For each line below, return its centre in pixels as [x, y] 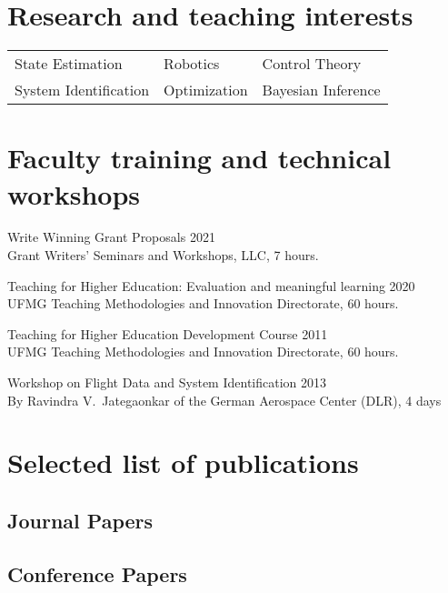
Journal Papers [80, 520]
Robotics [192, 64]
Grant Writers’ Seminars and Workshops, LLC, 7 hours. [163, 255]
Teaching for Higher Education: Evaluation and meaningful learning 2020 [211, 285]
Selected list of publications [183, 462]
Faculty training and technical [199, 158]
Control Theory [312, 64]
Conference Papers [97, 573]
